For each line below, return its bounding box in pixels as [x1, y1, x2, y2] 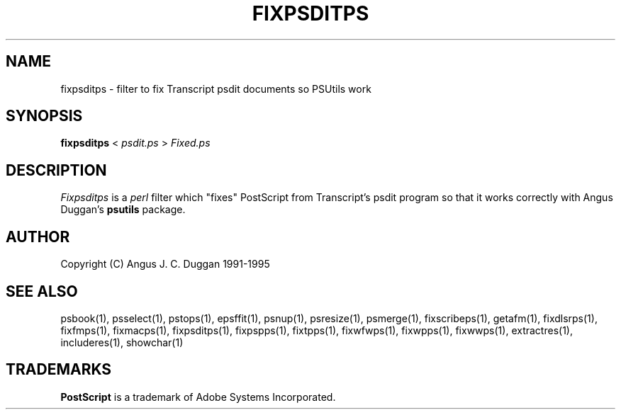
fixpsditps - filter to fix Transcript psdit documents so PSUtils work [60, 82, 371, 95]
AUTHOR [6, 227, 70, 246]
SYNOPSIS [6, 107, 83, 125]
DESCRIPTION [6, 161, 107, 179]
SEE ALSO [6, 282, 78, 300]
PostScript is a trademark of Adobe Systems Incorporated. [60, 390, 336, 403]
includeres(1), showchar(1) [60, 336, 184, 348]
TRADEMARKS [6, 360, 112, 379]
